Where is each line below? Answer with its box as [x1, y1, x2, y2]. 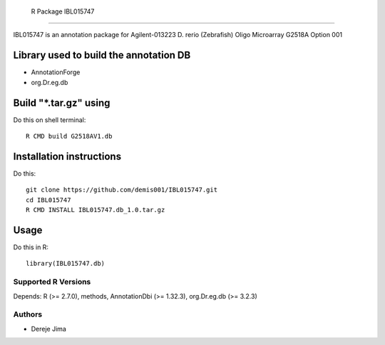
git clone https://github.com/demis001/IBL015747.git [26, 186, 217, 194]
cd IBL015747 [26, 196, 71, 204]
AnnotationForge [31, 68, 81, 76]
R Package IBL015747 [31, 7, 95, 16]
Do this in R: [13, 243, 49, 251]
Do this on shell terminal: [13, 115, 86, 124]
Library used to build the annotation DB [13, 49, 191, 61]
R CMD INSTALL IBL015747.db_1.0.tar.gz [26, 206, 165, 214]
